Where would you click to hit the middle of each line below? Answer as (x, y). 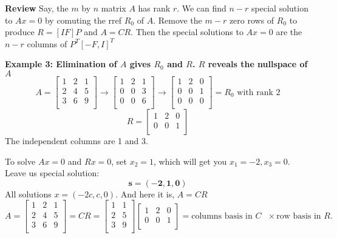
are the (289, 32)
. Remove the (178, 20)
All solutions (28, 193)
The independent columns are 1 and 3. (77, 141)
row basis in (299, 217)
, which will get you (190, 161)
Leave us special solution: (52, 173)
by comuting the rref (83, 20)
